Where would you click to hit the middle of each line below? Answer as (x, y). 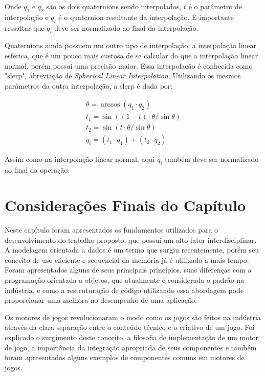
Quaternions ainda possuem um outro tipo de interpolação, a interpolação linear (131, 45)
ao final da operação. (37, 170)
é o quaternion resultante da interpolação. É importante (146, 17)
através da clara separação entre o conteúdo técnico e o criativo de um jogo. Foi (130, 327)
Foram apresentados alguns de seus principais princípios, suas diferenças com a (128, 270)
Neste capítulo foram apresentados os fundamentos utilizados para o (112, 229)
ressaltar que (25, 27)
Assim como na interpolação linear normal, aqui (80, 159)
